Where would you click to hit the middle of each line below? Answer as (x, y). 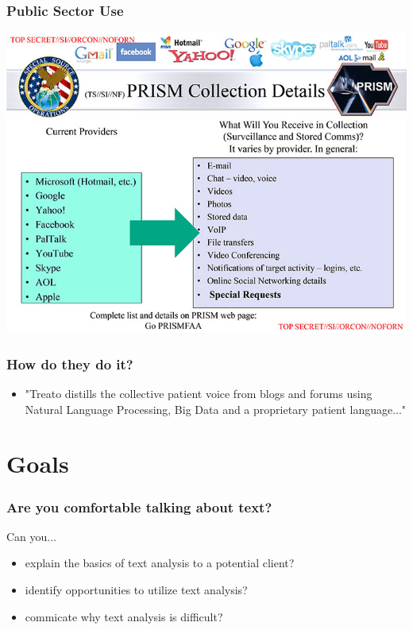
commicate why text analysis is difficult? (124, 616)
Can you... (32, 536)
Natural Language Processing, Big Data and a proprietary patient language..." (216, 409)
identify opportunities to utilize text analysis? (136, 589)
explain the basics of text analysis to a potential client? (160, 563)
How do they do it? (70, 363)
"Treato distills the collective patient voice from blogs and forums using (199, 394)
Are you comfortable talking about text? (139, 506)
